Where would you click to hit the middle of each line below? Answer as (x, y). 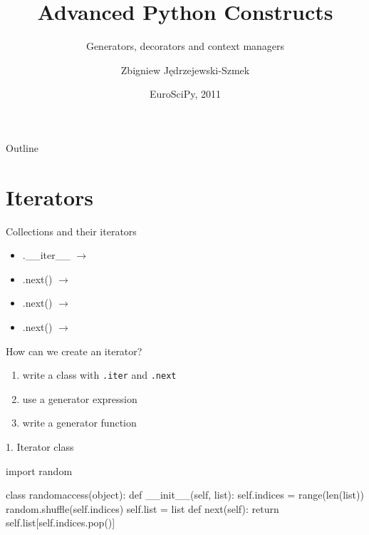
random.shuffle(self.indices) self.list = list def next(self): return (142, 508)
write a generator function (79, 423)
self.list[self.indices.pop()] (61, 523)
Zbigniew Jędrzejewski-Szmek (185, 70)
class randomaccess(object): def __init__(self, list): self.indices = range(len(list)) (185, 495)
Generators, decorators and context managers (185, 46)
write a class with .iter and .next (99, 375)
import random (39, 470)
